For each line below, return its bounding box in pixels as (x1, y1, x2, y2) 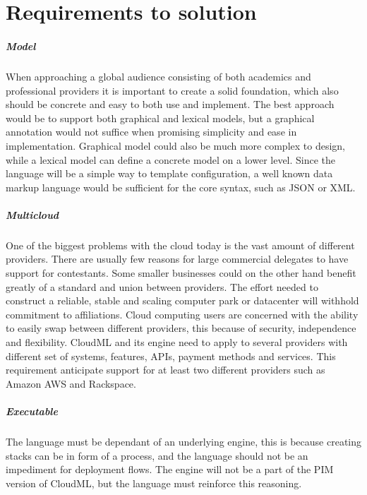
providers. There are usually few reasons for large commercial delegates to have (6, 251, 349, 266)
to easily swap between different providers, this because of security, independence (6, 321, 356, 335)
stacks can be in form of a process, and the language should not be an (6, 448, 308, 463)
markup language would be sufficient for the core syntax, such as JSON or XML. (6, 179, 356, 194)
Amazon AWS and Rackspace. (6, 376, 136, 390)
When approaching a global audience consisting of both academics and (6, 68, 311, 83)
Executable (6, 403, 58, 418)
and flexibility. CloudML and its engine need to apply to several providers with (6, 335, 348, 349)
